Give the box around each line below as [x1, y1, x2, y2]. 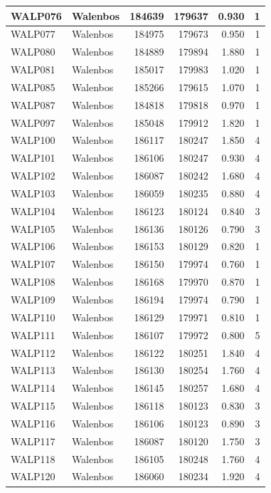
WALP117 [11, 433, 55, 448]
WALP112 [11, 345, 55, 360]
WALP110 [11, 309, 55, 324]
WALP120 [11, 469, 55, 484]
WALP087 [11, 97, 55, 112]
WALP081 [11, 62, 55, 77]
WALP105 [11, 221, 55, 236]
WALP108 [11, 274, 55, 289]
